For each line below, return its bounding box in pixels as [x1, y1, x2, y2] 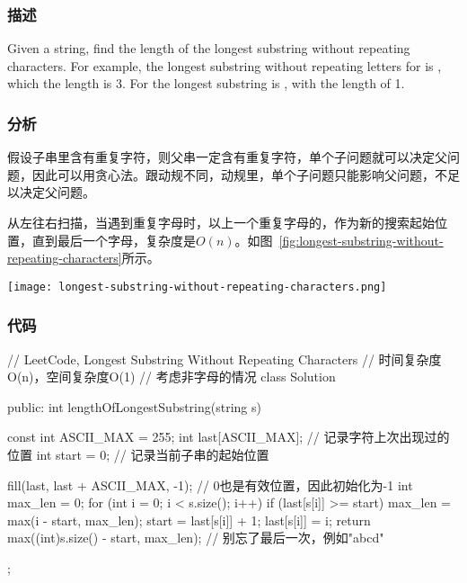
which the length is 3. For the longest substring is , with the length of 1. [7, 74, 405, 93]
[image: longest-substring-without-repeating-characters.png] [7, 280, 387, 293]
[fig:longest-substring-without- [278, 230, 444, 249]
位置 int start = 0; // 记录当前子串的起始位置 [7, 445, 269, 464]
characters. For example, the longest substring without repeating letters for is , [7, 56, 442, 75]
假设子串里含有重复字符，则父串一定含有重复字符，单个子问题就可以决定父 [7, 148, 447, 166]
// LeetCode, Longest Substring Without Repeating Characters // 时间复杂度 [7, 349, 442, 368]
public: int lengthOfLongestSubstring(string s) [7, 397, 261, 416]
